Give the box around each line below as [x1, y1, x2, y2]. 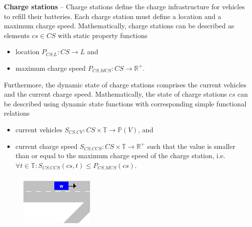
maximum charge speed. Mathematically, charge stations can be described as [4, 21, 234, 31]
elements [4, 30, 30, 40]
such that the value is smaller [147, 141, 235, 151]
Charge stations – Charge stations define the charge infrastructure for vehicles [4, 1, 245, 11]
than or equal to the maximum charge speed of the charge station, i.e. [15, 150, 226, 161]
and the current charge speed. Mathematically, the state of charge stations [4, 89, 227, 99]
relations [4, 108, 30, 118]
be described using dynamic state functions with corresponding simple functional [4, 98, 247, 108]
